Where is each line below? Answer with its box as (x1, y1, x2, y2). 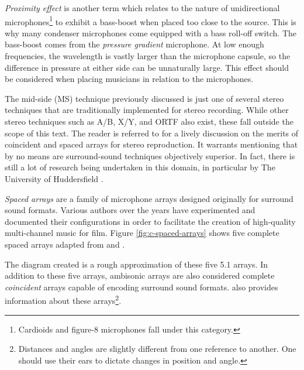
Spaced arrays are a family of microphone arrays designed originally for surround (5, 192, 293, 204)
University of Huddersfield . (5, 172, 103, 184)
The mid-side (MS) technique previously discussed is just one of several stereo (5, 92, 284, 104)
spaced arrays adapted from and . (5, 238, 125, 250)
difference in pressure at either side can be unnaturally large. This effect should (5, 61, 289, 73)
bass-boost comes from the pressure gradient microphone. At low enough (5, 38, 264, 50)
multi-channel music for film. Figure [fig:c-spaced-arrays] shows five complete (5, 227, 279, 239)
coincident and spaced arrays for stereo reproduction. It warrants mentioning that (5, 138, 298, 150)
